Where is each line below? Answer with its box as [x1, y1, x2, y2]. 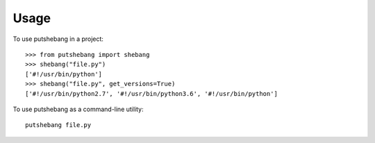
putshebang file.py [25, 121, 92, 129]
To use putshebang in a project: [12, 35, 104, 43]
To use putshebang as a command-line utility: [12, 105, 144, 113]
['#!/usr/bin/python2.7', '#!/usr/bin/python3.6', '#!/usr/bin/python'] [25, 90, 278, 97]
